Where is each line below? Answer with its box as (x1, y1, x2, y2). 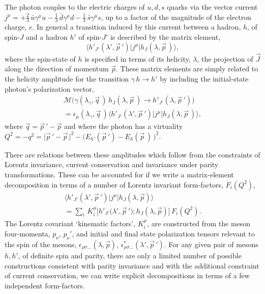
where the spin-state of (5, 53, 76, 64)
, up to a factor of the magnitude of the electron (101, 11, 251, 22)
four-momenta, (5, 228, 50, 239)
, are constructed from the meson (147, 218, 251, 228)
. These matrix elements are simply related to (116, 63, 258, 74)
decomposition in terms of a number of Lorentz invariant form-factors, (5, 179, 223, 190)
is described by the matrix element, (110, 32, 221, 42)
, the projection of (197, 53, 253, 64)
